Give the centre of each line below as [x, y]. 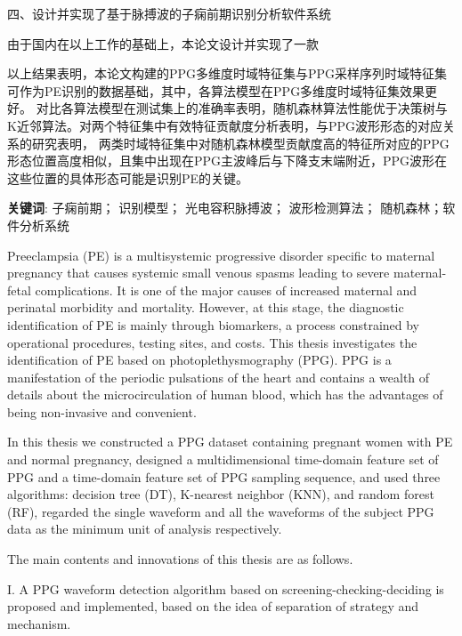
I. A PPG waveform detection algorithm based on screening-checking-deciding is [226, 588]
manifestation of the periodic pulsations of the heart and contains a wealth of [219, 377]
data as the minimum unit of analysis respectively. [145, 529]
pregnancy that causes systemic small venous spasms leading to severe [199, 273]
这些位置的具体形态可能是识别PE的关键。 [128, 177]
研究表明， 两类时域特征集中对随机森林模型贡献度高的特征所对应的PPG [240, 143]
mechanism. [39, 623]
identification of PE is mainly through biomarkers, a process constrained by [214, 324]
